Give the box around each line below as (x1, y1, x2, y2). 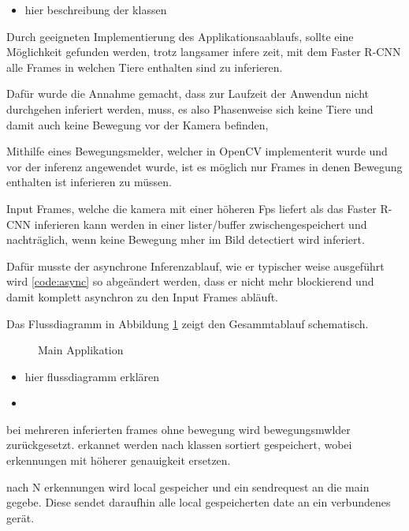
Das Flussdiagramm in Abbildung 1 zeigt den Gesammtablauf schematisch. (6, 315, 369, 331)
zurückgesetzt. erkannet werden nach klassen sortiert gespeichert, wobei (6, 436, 352, 453)
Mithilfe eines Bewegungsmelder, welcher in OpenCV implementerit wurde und (6, 143, 388, 159)
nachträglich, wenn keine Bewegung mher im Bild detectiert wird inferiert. (6, 231, 365, 248)
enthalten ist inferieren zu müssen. (6, 174, 172, 190)
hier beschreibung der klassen (24, 2, 167, 17)
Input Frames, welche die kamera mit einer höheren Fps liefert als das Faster (6, 200, 377, 216)
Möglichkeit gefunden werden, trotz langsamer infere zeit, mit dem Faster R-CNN (6, 43, 401, 60)
